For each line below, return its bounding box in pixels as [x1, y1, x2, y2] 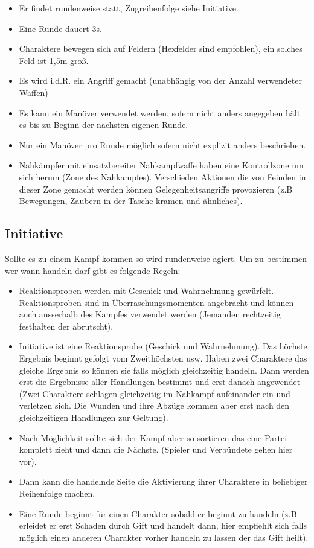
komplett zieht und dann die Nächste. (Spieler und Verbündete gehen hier [19, 443, 293, 456]
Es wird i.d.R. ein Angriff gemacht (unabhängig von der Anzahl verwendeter [19, 74, 302, 87]
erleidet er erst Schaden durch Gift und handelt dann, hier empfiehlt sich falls [19, 519, 307, 532]
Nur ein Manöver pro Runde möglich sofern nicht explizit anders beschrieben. [19, 138, 306, 151]
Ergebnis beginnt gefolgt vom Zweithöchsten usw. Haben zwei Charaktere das [19, 352, 307, 365]
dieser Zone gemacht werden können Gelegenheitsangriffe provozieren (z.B [19, 182, 293, 195]
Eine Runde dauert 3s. [19, 22, 102, 34]
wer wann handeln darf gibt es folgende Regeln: [5, 264, 181, 276]
